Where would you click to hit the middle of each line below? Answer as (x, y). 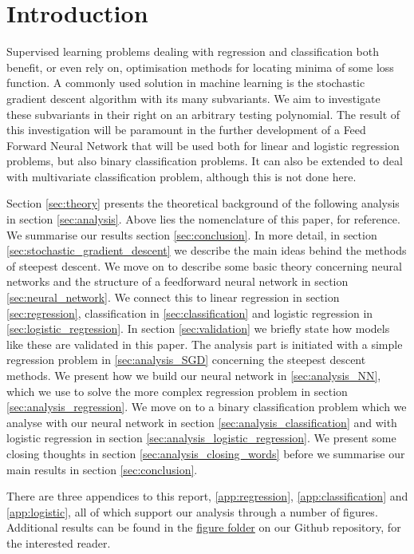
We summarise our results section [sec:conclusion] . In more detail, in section (192, 234)
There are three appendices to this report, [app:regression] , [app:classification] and (207, 496)
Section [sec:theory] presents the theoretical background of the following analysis (203, 203)
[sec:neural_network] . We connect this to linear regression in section (173, 297)
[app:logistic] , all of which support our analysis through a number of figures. (192, 511)
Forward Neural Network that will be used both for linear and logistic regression (203, 145)
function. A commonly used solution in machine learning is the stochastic (186, 83)
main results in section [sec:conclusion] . (102, 469)
